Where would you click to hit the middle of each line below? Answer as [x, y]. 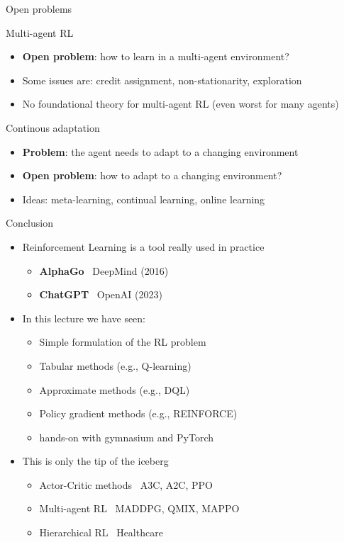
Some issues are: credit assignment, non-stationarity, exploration [162, 80]
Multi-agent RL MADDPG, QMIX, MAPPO [139, 508]
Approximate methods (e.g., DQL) [115, 389]
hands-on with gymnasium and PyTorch [127, 437]
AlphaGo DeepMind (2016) [104, 270]
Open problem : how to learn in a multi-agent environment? [156, 56]
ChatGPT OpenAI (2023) [101, 294]
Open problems [39, 9]
